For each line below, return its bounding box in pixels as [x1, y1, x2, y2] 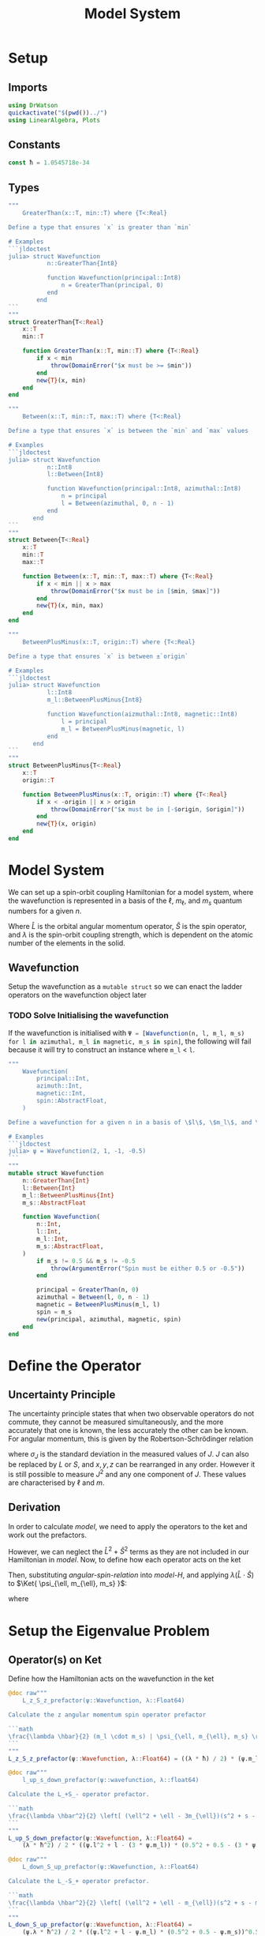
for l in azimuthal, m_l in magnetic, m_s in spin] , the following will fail [8, 1036, 252, 1046]
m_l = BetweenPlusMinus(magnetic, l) [61, 724, 185, 733]
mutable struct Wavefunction [8, 1170, 104, 1178]
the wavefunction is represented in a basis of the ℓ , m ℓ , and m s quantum [8, 896, 243, 907]
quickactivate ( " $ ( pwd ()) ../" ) [8, 108, 108, 117]
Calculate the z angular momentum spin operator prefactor [8, 1711, 207, 1719]
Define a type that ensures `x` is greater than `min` [8, 223, 192, 231]
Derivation [8, 1501, 61, 1514]
